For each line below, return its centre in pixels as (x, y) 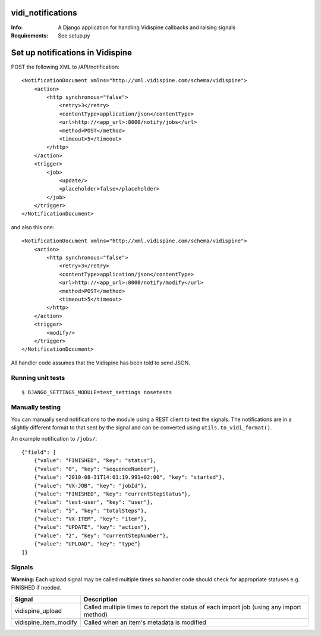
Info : (17, 27)
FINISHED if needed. (36, 588)
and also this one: (33, 227)
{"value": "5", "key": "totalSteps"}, (90, 510)
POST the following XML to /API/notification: (65, 67)
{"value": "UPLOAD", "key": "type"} (87, 544)
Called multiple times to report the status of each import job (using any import (192, 607)
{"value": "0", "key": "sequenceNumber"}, (97, 469)
